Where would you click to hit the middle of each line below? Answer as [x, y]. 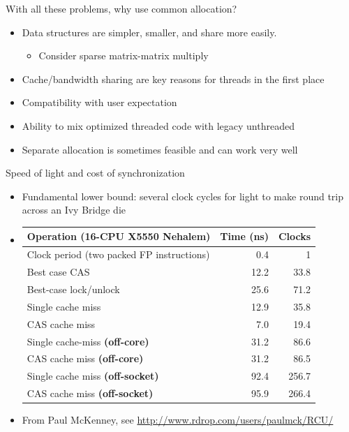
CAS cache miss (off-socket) [90, 393]
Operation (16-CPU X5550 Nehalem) [119, 236]
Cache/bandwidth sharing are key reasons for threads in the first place [173, 79]
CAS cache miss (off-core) [85, 358]
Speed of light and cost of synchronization [95, 173]
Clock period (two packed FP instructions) [118, 254]
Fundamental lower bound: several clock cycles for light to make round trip [183, 196]
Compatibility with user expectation [99, 102]
